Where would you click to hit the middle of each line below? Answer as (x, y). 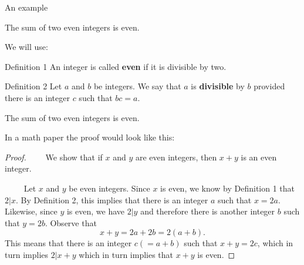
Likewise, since (31, 211)
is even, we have (96, 211)
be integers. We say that (137, 86)
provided (269, 86)
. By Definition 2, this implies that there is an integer (112, 199)
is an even (259, 157)
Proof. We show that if (54, 157)
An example (26, 7)
